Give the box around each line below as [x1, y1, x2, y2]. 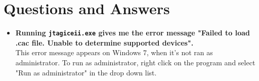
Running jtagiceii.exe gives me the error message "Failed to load [15, 27, 250, 38]
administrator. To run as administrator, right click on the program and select [15, 57, 255, 67]
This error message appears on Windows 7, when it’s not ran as [15, 47, 213, 58]
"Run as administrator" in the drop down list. [15, 67, 157, 77]
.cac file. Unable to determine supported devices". [15, 37, 194, 48]
